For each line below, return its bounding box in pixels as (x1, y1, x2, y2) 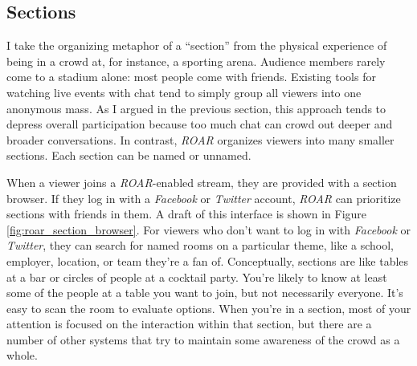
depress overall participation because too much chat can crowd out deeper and (6, 116, 393, 132)
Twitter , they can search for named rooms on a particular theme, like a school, (6, 237, 394, 254)
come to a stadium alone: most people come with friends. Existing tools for (6, 68, 376, 85)
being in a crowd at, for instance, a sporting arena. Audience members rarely (6, 52, 386, 69)
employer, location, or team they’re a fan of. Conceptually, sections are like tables (6, 252, 409, 269)
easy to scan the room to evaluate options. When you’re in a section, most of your (6, 299, 411, 316)
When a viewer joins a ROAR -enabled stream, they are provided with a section (6, 173, 397, 190)
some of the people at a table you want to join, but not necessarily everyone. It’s (6, 284, 403, 301)
